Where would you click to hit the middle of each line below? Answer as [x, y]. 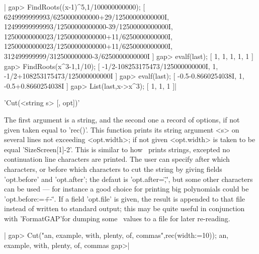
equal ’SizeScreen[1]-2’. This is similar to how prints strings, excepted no [117, 149]
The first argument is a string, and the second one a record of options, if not [122, 119]
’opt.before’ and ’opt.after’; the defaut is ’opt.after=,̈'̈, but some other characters [128, 179]
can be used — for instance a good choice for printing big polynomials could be [126, 189]
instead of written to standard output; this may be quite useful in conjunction [124, 208]
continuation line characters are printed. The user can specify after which [117, 159]
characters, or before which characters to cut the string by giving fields [113, 169]
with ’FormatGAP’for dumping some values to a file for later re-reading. [117, 218]
